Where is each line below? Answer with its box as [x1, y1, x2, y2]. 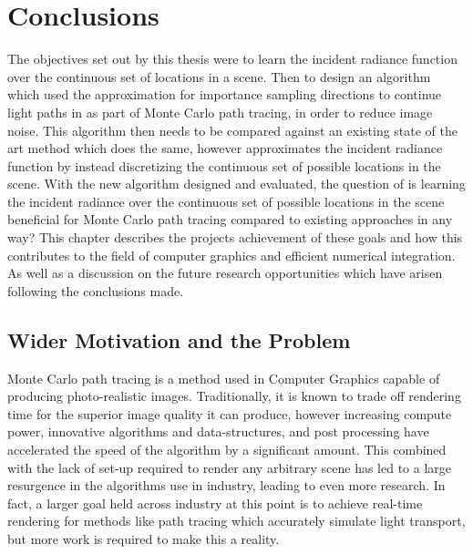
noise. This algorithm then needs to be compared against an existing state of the [7, 120, 458, 139]
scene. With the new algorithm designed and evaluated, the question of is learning [7, 174, 466, 193]
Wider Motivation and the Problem [7, 325, 351, 354]
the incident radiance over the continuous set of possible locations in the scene [7, 191, 445, 210]
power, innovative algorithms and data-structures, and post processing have [7, 422, 429, 441]
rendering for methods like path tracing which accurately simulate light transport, [7, 511, 466, 530]
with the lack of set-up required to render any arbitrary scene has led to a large [7, 457, 452, 477]
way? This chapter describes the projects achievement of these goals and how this [7, 228, 463, 247]
